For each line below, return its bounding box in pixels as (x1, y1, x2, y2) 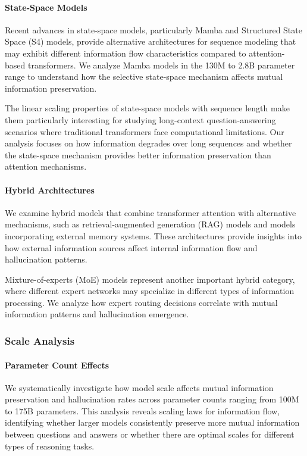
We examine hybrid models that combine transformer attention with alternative (5, 206, 296, 218)
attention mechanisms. (5, 160, 87, 173)
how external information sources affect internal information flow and (5, 241, 258, 254)
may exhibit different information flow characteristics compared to (5, 46, 246, 59)
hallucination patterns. (5, 253, 87, 266)
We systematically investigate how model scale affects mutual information (5, 381, 274, 393)
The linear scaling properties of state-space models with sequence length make (5, 102, 290, 114)
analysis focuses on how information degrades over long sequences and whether (5, 137, 292, 149)
